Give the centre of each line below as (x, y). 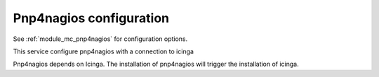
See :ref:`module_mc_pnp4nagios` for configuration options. (100, 39)
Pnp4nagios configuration (91, 18)
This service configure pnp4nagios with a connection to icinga (104, 51)
